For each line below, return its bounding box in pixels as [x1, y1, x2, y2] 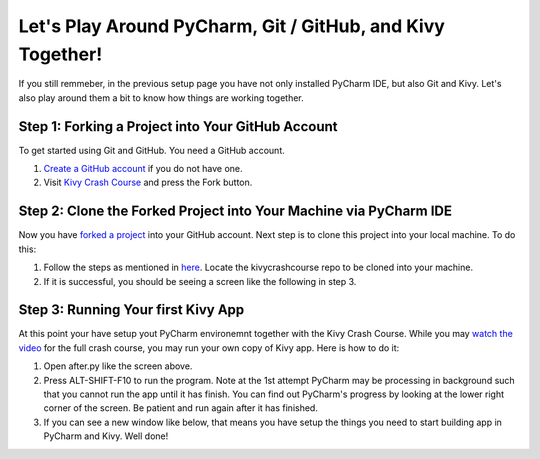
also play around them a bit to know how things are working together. [18, 91, 304, 104]
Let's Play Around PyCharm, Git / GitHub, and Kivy [18, 15, 445, 37]
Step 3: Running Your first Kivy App [18, 301, 245, 319]
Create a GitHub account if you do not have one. [43, 163, 243, 175]
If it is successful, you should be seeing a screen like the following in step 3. [43, 275, 357, 287]
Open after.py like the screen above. [43, 360, 193, 372]
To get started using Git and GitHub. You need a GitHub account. [18, 144, 285, 156]
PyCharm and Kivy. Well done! [43, 430, 169, 442]
